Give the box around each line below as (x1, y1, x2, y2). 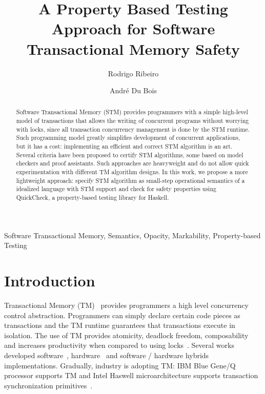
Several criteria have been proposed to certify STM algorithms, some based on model (16, 150, 243, 159)
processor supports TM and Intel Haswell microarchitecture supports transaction (4, 370, 258, 381)
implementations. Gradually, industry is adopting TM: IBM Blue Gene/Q (4, 360, 236, 370)
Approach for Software (51, 18, 215, 39)
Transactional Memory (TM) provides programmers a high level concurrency (4, 300, 249, 310)
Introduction (4, 270, 95, 291)
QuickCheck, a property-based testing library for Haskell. (16, 193, 169, 202)
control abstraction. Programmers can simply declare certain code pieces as (4, 309, 240, 320)
